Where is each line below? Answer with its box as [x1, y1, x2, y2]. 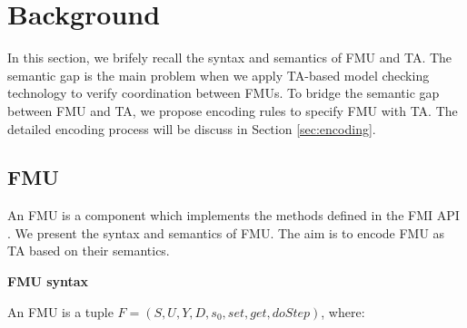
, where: [321, 302, 365, 321]
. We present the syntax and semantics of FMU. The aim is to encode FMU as [7, 223, 445, 242]
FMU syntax [7, 272, 89, 291]
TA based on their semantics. [7, 241, 170, 260]
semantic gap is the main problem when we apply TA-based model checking [7, 65, 430, 84]
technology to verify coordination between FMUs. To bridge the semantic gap [7, 83, 440, 102]
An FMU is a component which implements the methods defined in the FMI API [7, 206, 460, 225]
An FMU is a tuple [7, 302, 114, 321]
